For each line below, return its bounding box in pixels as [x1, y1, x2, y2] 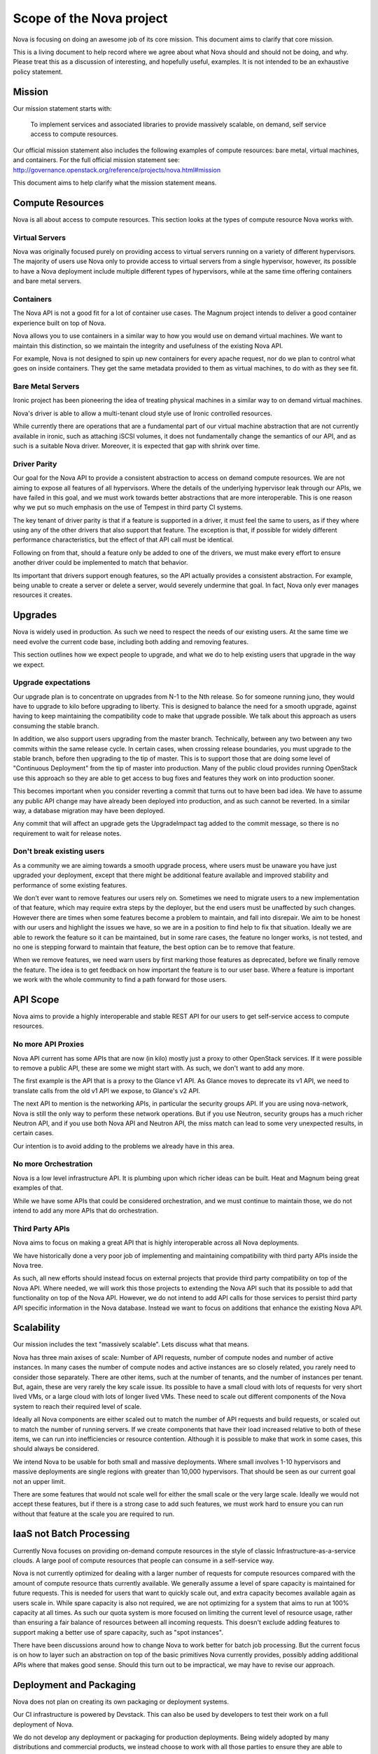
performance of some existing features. [13, 881, 127, 889]
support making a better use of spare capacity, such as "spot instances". [13, 1628, 223, 1636]
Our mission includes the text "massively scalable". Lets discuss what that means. [13, 1340, 250, 1348]
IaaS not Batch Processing [13, 1528, 130, 1540]
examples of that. [13, 1184, 63, 1192]
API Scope [13, 993, 59, 1005]
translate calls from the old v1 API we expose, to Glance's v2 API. [13, 1086, 201, 1094]
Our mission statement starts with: [13, 104, 112, 112]
